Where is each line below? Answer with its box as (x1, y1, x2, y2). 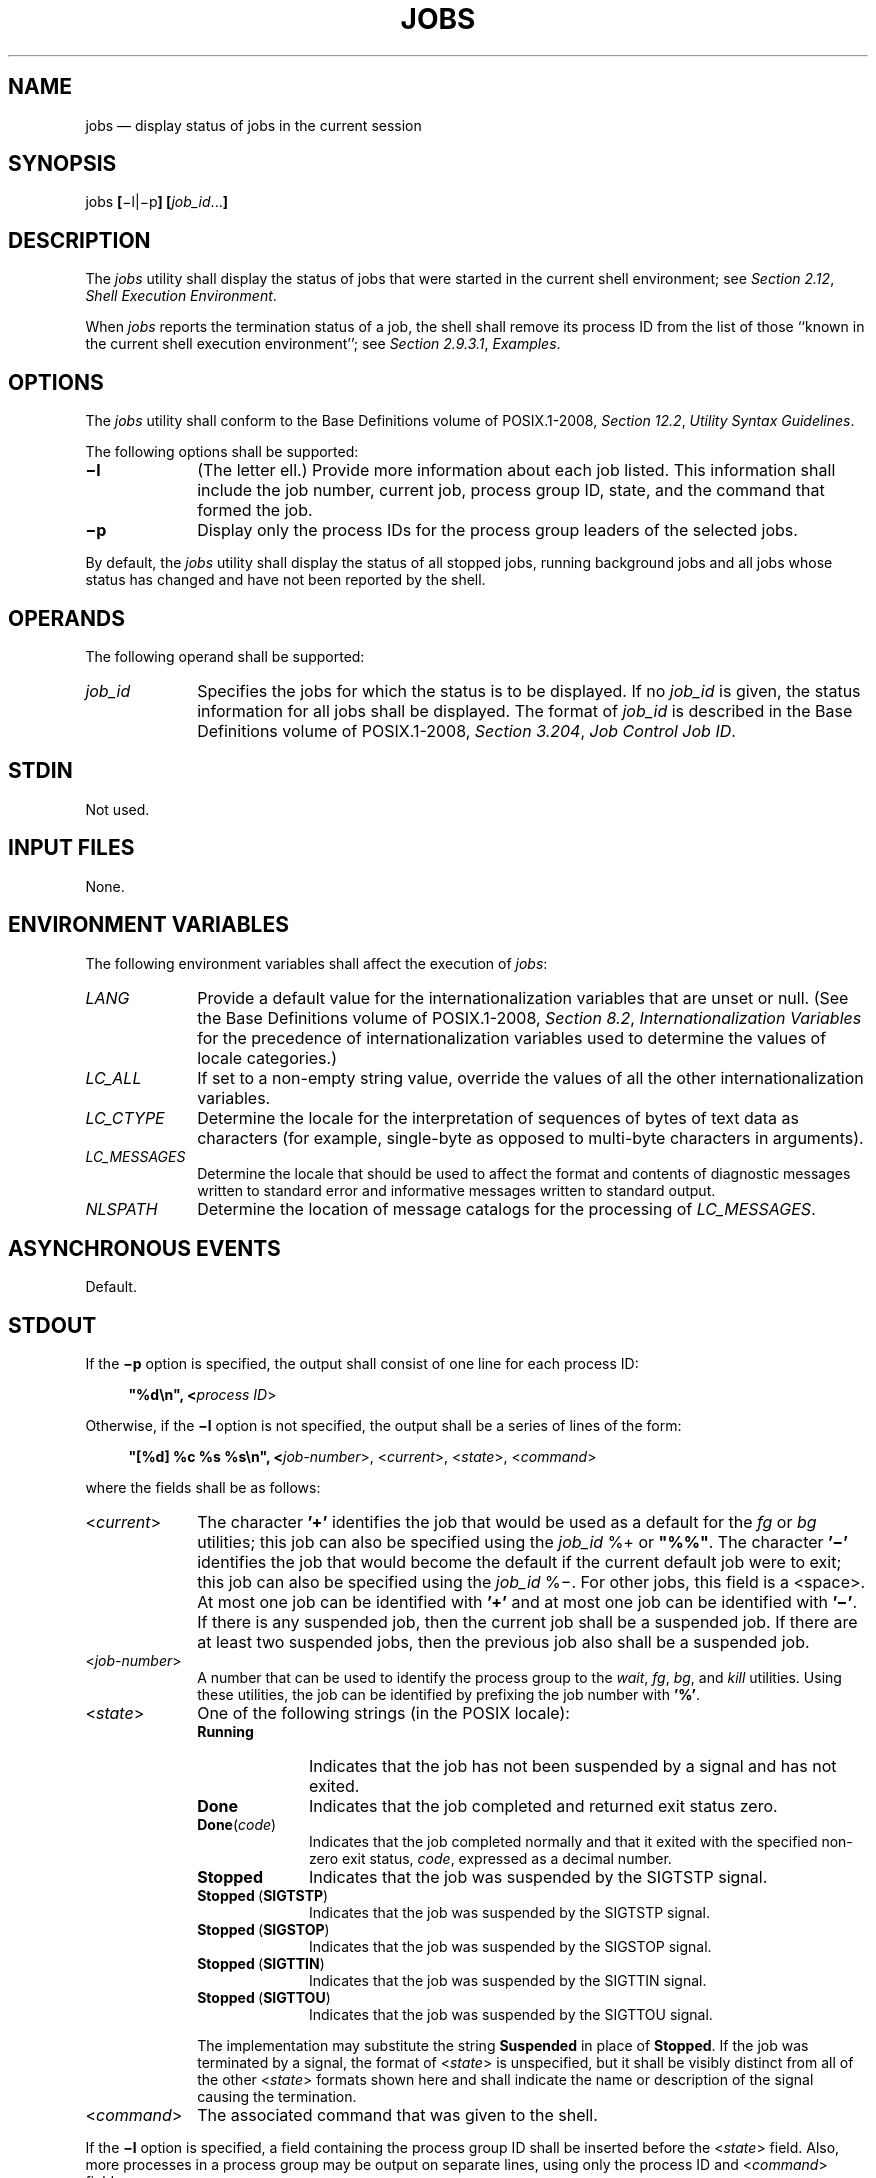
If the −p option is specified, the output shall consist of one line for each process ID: (85, 1355, 639, 1373)
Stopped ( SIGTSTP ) (197, 1887, 329, 1905)
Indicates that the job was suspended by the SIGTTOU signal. (309, 2006, 713, 2024)
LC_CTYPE (85, 1107, 165, 1128)
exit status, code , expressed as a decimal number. (342, 1850, 672, 1868)
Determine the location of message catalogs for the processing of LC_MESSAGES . (197, 1198, 816, 1219)
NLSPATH (85, 1198, 158, 1219)
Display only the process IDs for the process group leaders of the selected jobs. (197, 520, 798, 541)
